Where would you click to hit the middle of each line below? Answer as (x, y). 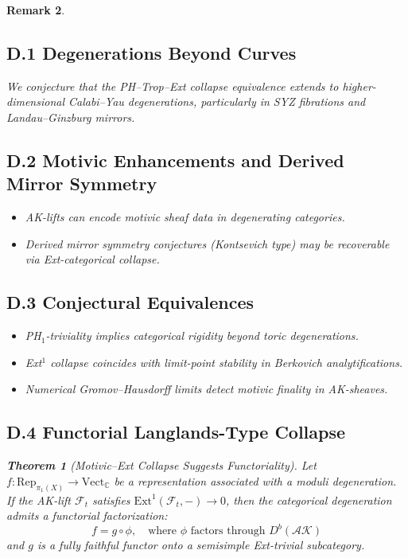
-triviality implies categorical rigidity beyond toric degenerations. (202, 336)
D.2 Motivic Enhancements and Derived (175, 160)
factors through (228, 531)
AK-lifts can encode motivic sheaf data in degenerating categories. (185, 217)
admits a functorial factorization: (87, 515)
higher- (359, 86)
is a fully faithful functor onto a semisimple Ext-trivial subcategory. (201, 545)
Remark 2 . (36, 10)
